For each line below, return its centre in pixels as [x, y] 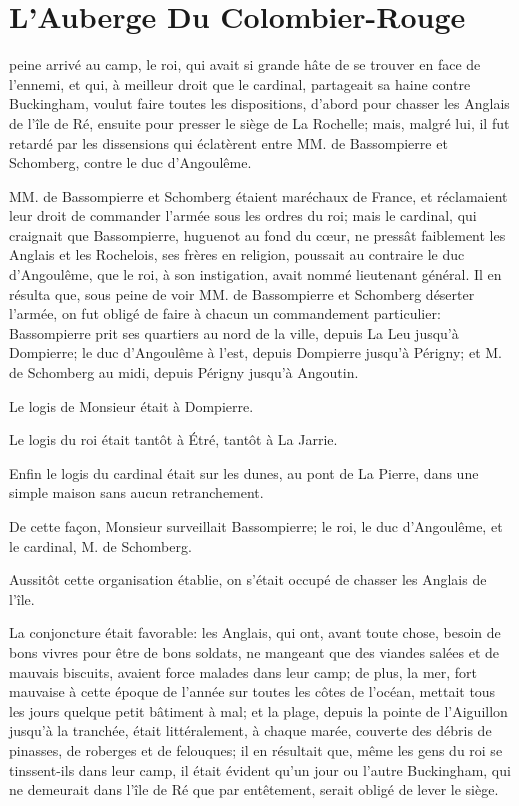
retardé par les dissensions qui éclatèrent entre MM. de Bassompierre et [228, 142]
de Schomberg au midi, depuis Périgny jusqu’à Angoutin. [184, 372]
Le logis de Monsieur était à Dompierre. [131, 405]
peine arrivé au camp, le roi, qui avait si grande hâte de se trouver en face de [245, 64]
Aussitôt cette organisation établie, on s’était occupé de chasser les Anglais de [248, 579]
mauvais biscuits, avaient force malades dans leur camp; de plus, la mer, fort [243, 671]
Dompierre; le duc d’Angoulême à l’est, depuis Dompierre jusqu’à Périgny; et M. [255, 352]
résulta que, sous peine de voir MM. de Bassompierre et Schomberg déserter [242, 293]
